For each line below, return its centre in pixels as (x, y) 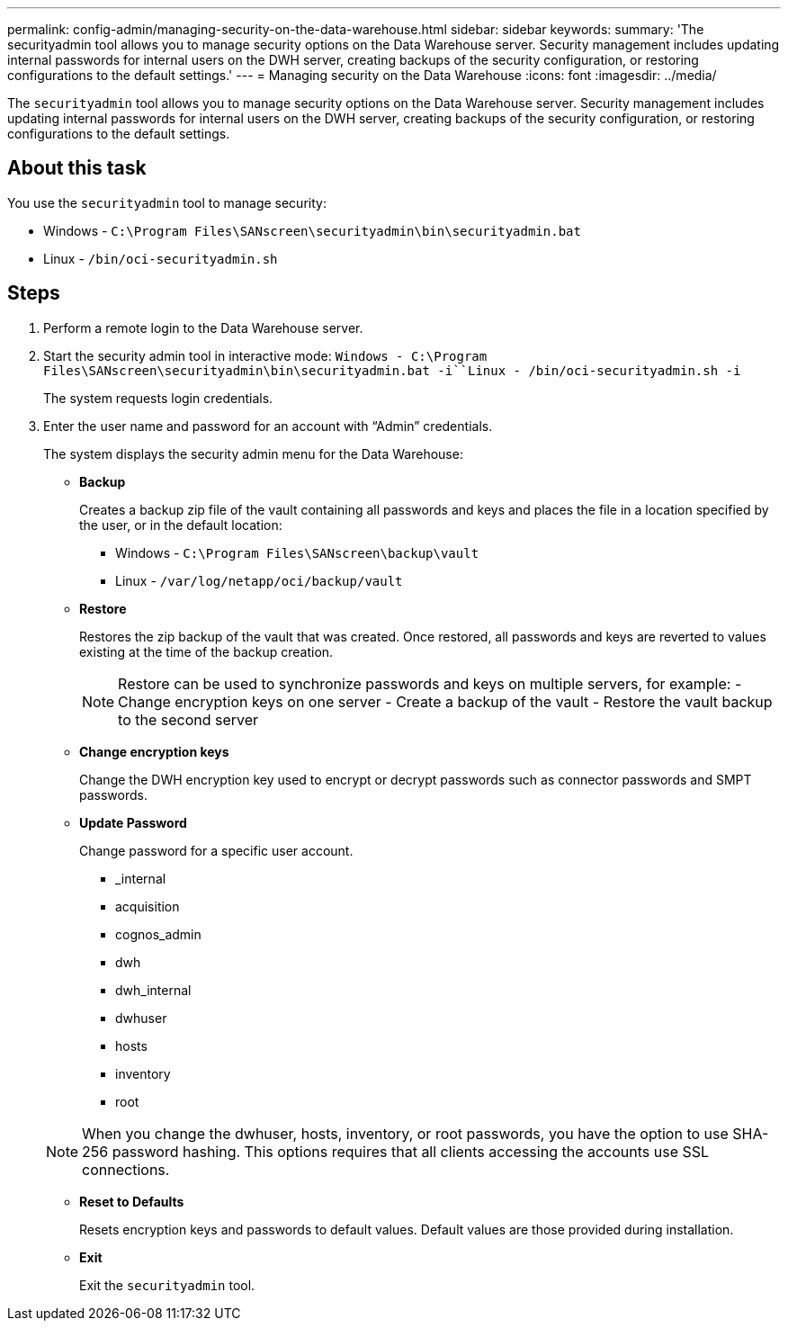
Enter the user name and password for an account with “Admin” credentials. (268, 426)
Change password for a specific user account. (216, 850)
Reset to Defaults (132, 1201)
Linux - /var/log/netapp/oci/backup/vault (259, 580)
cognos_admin (158, 934)
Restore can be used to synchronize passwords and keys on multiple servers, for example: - (430, 683)
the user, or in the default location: (181, 525)
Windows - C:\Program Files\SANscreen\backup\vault (297, 552)
